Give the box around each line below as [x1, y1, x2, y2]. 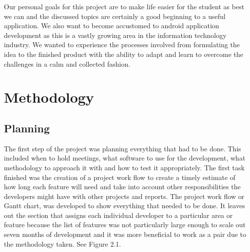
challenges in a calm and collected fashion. [4, 58, 131, 69]
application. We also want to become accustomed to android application [4, 20, 219, 31]
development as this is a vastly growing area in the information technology [4, 30, 227, 40]
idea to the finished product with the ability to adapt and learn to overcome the [4, 49, 243, 59]
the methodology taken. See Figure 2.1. [4, 238, 121, 249]
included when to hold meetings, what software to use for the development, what [4, 153, 246, 163]
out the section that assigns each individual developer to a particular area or [4, 210, 233, 220]
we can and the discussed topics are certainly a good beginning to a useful [4, 11, 226, 21]
